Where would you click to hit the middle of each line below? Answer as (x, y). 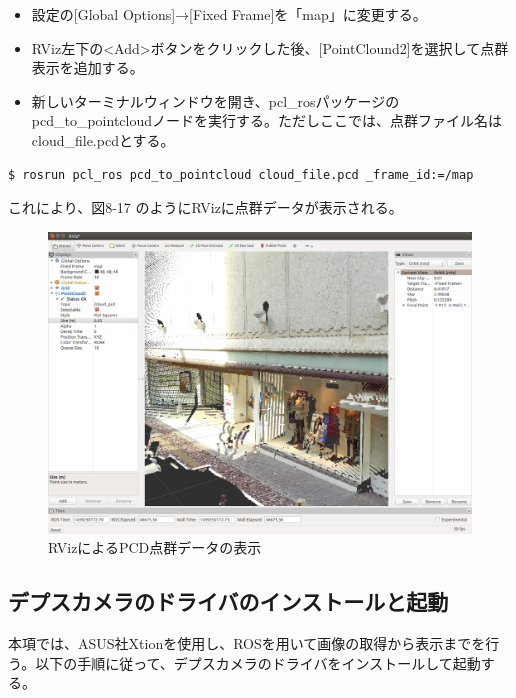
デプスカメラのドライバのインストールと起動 (228, 601)
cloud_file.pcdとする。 (103, 139)
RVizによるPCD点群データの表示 (155, 547)
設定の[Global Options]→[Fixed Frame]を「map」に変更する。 (229, 14)
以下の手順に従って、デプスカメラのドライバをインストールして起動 (258, 662)
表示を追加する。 (87, 67)
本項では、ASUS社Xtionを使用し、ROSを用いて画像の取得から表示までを (247, 642)
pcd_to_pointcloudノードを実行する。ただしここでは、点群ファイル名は (266, 120)
